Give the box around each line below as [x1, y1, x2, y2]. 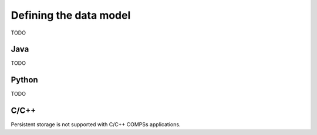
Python [11, 75, 38, 85]
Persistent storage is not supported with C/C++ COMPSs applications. [11, 121, 181, 128]
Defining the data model [11, 9, 131, 22]
